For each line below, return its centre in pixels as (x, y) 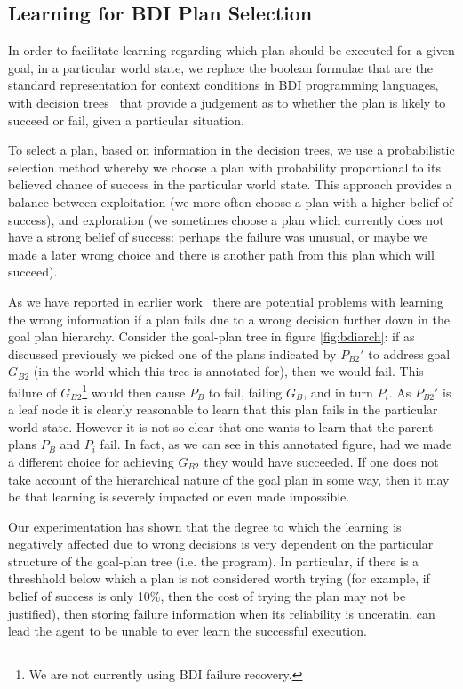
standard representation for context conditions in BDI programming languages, (224, 85)
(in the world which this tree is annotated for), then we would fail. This (228, 371)
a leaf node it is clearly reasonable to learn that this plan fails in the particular (223, 409)
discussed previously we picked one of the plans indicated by (172, 353)
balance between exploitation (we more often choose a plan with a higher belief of (231, 201)
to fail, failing (245, 392)
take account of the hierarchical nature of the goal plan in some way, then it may (229, 479)
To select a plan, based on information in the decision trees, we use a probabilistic (231, 150)
